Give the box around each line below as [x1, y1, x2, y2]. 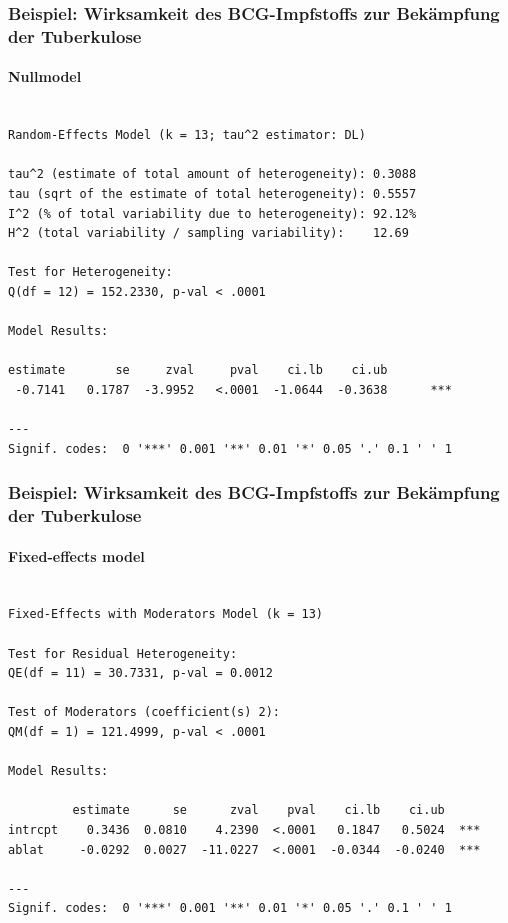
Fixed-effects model [8, 545, 145, 566]
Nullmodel [8, 66, 82, 87]
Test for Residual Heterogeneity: [8, 646, 238, 661]
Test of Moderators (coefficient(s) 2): [8, 705, 281, 720]
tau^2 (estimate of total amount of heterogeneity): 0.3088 [8, 167, 417, 182]
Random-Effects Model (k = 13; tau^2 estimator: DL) [8, 128, 366, 143]
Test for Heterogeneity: [8, 265, 173, 280]
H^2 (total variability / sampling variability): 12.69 [8, 226, 409, 241]
